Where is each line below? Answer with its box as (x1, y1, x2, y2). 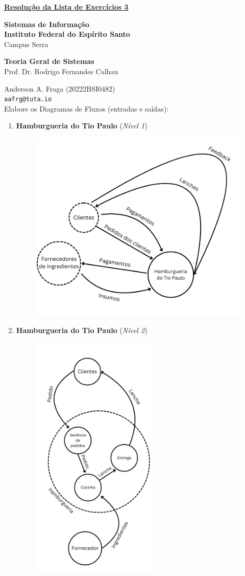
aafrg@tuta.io (4, 96, 52, 103)
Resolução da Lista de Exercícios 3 (4, 2, 129, 12)
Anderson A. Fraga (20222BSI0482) (4, 83, 115, 94)
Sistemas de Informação (4, 18, 89, 29)
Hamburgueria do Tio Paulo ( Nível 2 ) (16, 324, 148, 335)
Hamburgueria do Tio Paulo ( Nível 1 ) (16, 120, 148, 131)
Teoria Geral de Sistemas (4, 56, 94, 67)
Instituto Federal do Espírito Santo (4, 29, 130, 39)
